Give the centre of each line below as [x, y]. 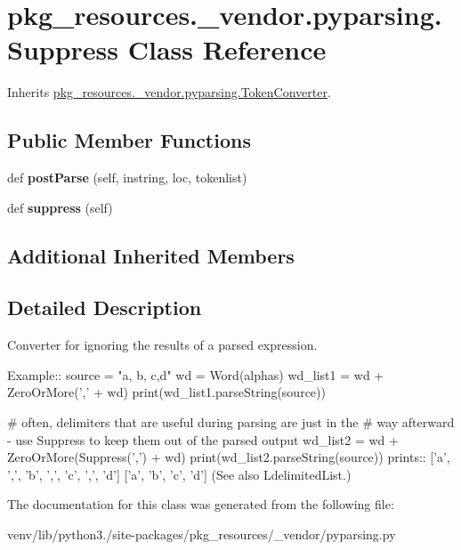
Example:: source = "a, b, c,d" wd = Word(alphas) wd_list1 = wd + [196, 374]
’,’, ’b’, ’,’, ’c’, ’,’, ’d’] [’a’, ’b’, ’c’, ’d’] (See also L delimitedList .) [179, 474]
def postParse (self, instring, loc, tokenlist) [127, 178]
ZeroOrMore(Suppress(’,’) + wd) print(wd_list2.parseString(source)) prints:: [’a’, [229, 457]
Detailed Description [105, 307]
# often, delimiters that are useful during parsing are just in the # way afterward [231, 422]
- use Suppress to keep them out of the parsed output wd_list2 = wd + [203, 439]
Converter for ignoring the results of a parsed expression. [162, 345]
